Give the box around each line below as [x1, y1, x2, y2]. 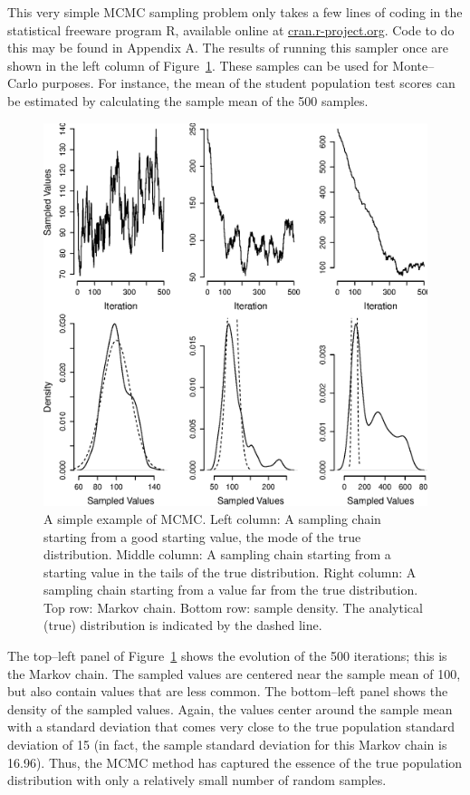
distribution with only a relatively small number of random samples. [7, 771, 387, 790]
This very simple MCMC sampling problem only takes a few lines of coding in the [7, 3, 463, 21]
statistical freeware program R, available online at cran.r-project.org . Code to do [7, 20, 455, 39]
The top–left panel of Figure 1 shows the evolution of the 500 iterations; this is [7, 646, 447, 665]
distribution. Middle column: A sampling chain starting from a [43, 545, 391, 564]
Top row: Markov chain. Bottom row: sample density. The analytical [43, 597, 423, 616]
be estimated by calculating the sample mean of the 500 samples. [7, 91, 369, 110]
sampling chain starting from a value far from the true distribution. [43, 580, 418, 599]
